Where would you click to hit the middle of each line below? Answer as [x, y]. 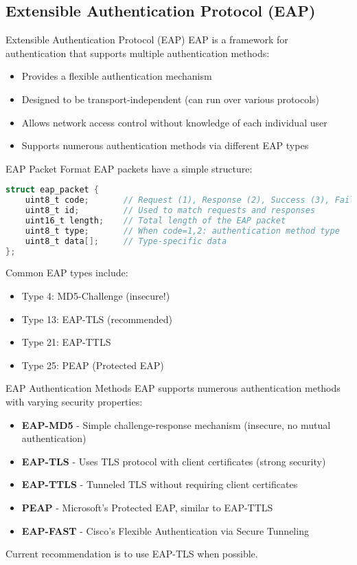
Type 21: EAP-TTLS [66, 342]
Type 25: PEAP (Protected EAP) [93, 365]
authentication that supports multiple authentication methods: [138, 53]
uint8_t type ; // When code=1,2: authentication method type [182, 231]
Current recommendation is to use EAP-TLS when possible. [132, 554]
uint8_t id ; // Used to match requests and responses [170, 211]
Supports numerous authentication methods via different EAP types [165, 145]
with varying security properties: [74, 402]
